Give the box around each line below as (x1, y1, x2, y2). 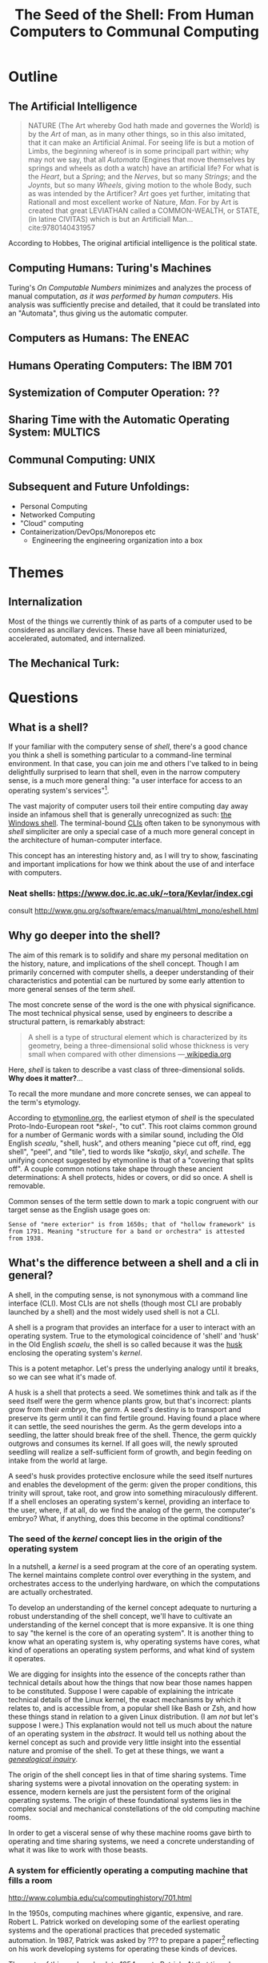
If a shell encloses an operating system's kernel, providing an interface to (8, 1496, 250, 1506)
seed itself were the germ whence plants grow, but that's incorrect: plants (8, 1395, 252, 1406)
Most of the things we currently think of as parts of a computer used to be (8, 616, 253, 626)
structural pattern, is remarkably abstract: (8, 1017, 146, 1026)
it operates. (8, 1653, 46, 1663)
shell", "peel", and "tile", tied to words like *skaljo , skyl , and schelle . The (8, 1146, 246, 1156)
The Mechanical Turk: (8, 656, 120, 670)
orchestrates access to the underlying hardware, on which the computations (8, 1579, 260, 1588)
